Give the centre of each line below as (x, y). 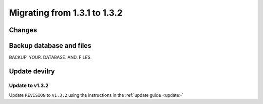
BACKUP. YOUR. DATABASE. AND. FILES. (50, 57)
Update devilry (32, 71)
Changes (23, 30)
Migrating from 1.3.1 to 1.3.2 (66, 13)
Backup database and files (50, 46)
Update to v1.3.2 (29, 85)
